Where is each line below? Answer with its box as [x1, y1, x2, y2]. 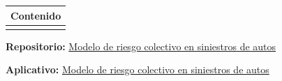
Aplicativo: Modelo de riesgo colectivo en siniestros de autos [6, 62, 269, 77]
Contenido [10, 8, 61, 22]
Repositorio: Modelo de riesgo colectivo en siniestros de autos [6, 38, 276, 53]
